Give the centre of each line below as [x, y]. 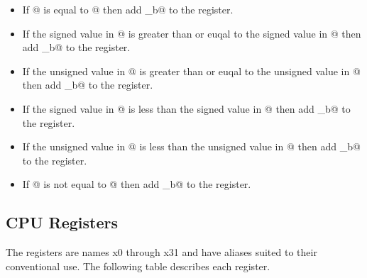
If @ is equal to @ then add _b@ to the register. [128, 9]
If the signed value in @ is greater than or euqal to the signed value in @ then [192, 33]
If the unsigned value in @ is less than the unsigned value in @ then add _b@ [191, 146]
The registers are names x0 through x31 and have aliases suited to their [161, 252]
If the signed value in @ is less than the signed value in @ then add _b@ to [186, 108]
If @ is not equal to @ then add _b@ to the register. [137, 184]
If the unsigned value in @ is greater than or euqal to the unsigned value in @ [191, 71]
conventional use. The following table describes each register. [138, 266]
